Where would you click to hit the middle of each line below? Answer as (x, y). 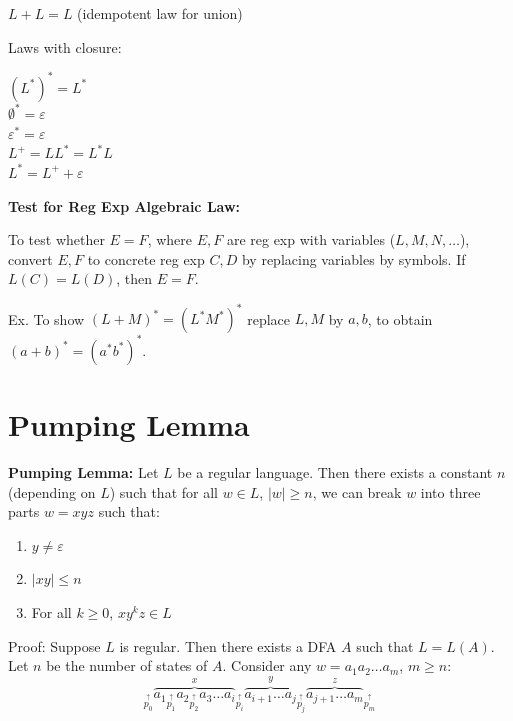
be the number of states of (127, 665)
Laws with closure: (65, 46)
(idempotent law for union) (160, 13)
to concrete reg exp (146, 258)
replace (269, 318)
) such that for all (163, 491)
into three (450, 491)
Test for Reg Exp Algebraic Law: (124, 205)
